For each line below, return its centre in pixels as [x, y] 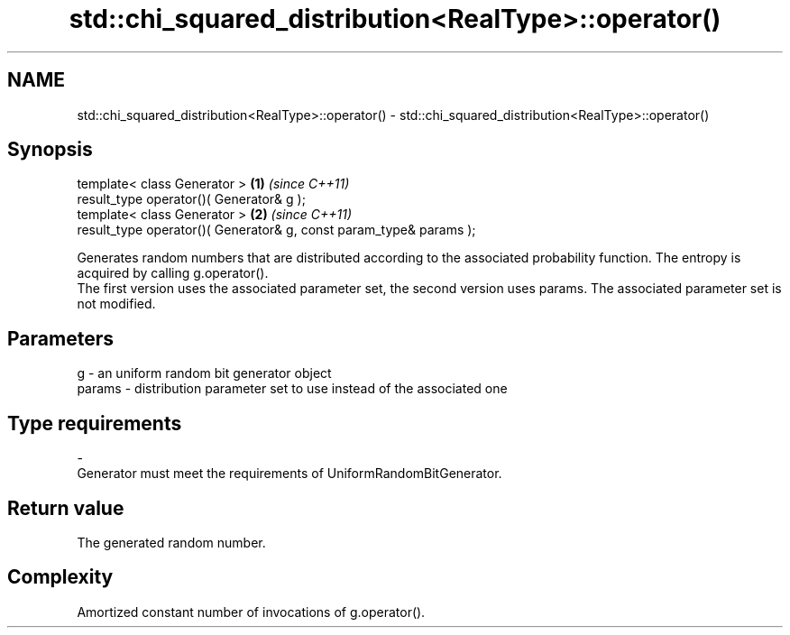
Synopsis [50, 150]
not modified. [116, 304]
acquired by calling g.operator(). [173, 273]
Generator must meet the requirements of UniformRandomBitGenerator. [289, 474]
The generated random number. [171, 542]
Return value [66, 508]
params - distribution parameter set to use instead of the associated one [292, 389]
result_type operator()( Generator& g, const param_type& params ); [276, 230]
